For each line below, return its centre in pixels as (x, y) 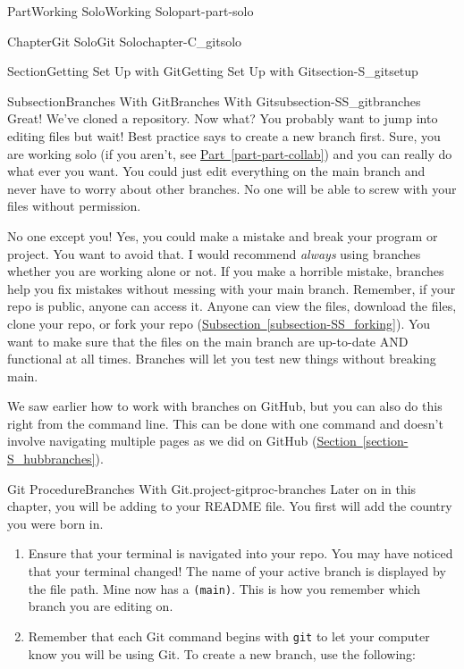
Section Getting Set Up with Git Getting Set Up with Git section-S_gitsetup (213, 71)
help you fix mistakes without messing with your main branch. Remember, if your (232, 288)
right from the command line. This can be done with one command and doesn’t (225, 423)
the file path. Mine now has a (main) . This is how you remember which (224, 588)
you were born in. (55, 523)
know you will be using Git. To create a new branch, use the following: (222, 653)
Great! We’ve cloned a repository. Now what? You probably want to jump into (223, 118)
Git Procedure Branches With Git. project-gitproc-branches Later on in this (212, 488)
